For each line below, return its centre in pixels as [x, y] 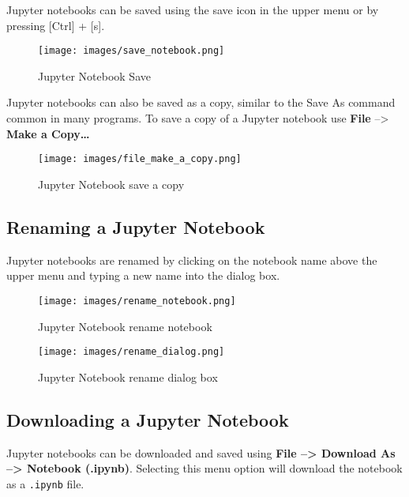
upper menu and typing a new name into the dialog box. [143, 275]
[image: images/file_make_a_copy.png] [140, 159]
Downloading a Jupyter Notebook [148, 419]
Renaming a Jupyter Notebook [136, 226]
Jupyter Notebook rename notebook [125, 326]
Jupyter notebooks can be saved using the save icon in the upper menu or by [193, 9]
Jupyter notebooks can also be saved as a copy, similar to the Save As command [201, 102]
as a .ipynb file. [45, 483]
